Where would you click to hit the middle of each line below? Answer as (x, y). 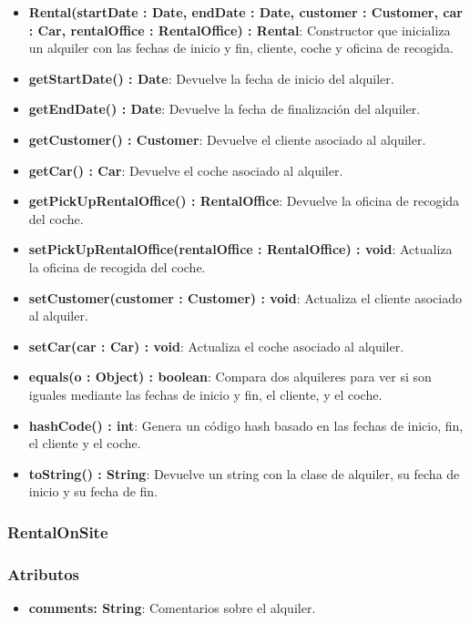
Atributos (44, 573)
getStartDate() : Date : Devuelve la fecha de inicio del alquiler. (211, 78)
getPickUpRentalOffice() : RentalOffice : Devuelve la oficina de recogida (244, 201)
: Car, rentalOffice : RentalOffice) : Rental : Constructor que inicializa (240, 30)
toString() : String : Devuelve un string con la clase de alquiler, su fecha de (244, 473)
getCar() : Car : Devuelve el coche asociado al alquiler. (186, 170)
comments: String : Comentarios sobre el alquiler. (172, 607)
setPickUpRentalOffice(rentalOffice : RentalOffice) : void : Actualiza (240, 249)
